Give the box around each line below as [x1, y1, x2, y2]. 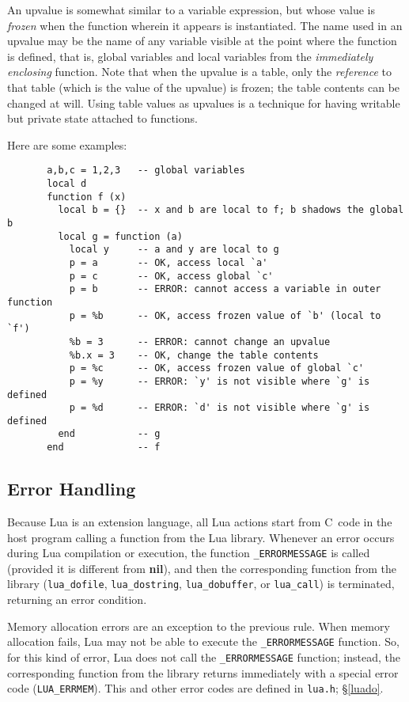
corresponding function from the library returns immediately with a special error [7, 664, 399, 681]
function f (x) [47, 191, 127, 203]
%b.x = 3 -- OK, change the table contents [69, 349, 319, 361]
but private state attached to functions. [7, 110, 198, 127]
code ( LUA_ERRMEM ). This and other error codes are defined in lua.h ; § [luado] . [7, 680, 384, 696]
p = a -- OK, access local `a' [69, 256, 268, 268]
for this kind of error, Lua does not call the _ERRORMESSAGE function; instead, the [7, 648, 400, 665]
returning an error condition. [7, 591, 147, 608]
